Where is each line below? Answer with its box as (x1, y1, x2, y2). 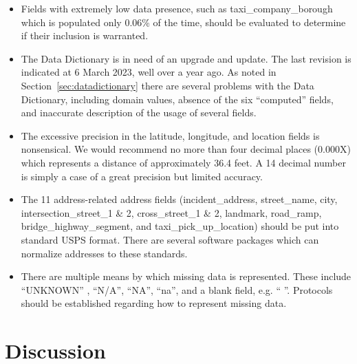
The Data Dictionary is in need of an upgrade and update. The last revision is (21, 51, 351, 65)
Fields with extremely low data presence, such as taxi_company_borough (21, 1, 333, 15)
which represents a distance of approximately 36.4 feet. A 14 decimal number (21, 155, 346, 169)
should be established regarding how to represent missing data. (21, 296, 287, 310)
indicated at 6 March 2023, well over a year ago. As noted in (21, 65, 277, 79)
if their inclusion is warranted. (21, 28, 149, 43)
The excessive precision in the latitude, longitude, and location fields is (21, 128, 320, 142)
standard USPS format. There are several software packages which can (21, 232, 319, 246)
